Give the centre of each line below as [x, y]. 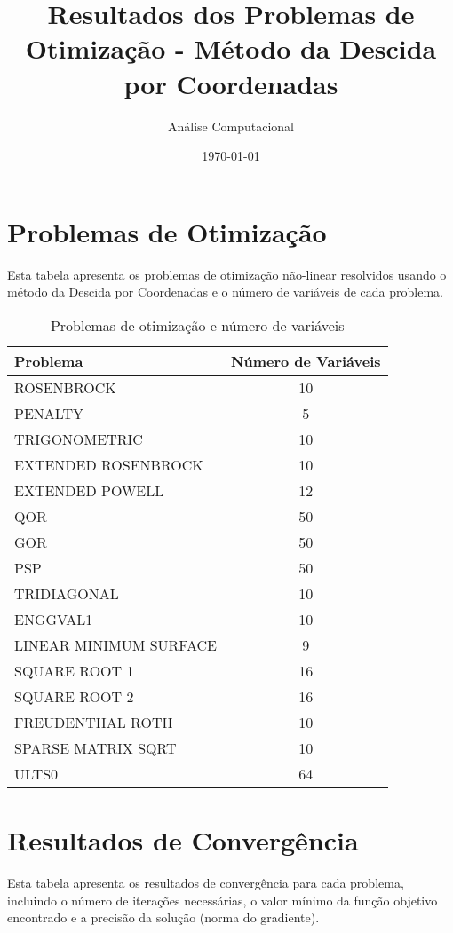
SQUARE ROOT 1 [74, 670]
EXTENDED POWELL [89, 490]
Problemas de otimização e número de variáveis [197, 325]
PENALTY [49, 413]
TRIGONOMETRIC [79, 439]
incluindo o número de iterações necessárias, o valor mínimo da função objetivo [223, 900]
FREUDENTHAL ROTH [94, 722]
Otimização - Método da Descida [231, 48]
